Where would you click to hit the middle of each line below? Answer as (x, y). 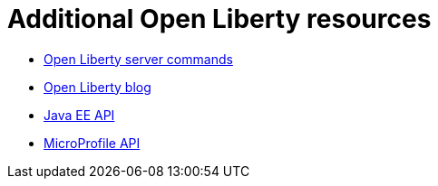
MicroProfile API (92, 143)
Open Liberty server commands (138, 59)
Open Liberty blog (97, 87)
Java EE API (79, 115)
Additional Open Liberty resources (219, 19)
